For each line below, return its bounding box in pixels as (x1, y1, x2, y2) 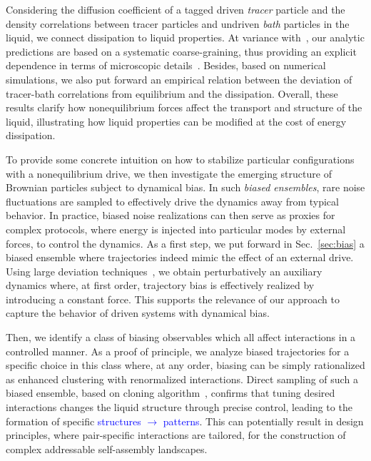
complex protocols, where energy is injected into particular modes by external (6, 221, 346, 236)
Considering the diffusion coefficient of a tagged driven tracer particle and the (6, 2, 345, 16)
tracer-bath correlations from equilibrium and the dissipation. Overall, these (6, 86, 338, 101)
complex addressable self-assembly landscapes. (6, 441, 208, 456)
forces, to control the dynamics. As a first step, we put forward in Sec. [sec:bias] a (6, 235, 365, 250)
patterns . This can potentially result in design (163, 413, 364, 428)
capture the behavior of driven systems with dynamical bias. (6, 305, 270, 320)
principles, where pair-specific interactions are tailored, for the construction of (6, 427, 346, 442)
